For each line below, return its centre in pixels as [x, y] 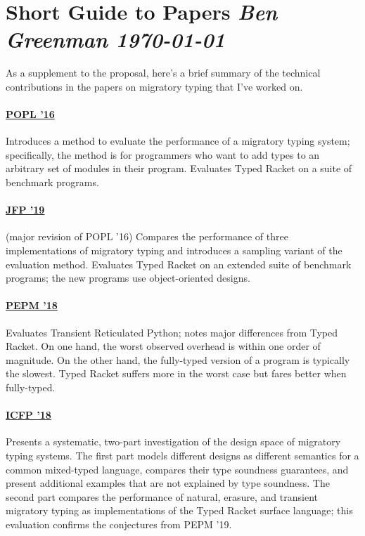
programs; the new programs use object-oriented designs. [128, 278]
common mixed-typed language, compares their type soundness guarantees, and [177, 469]
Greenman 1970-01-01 [116, 39]
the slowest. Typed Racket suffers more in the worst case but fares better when [176, 373]
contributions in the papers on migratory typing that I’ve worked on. [154, 86]
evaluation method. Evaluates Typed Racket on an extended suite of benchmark [179, 264]
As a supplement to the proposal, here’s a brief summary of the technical [163, 73]
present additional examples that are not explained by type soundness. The [168, 483]
